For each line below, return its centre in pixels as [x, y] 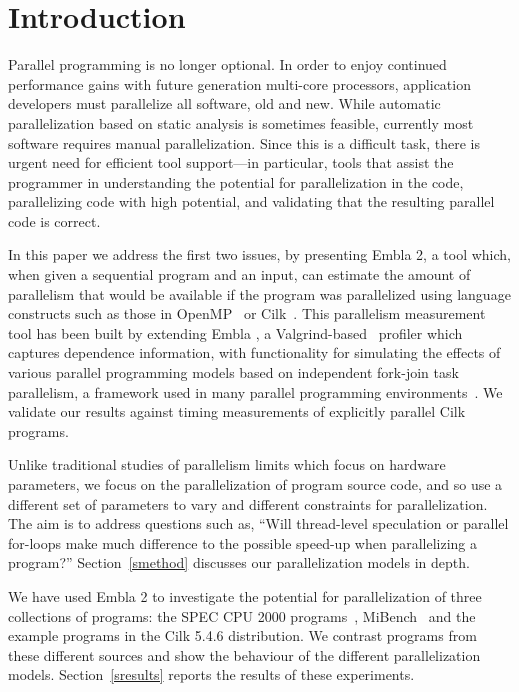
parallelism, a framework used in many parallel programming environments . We [255, 391]
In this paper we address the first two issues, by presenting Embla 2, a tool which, [259, 254]
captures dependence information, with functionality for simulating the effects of [254, 352]
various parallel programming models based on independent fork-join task [233, 372]
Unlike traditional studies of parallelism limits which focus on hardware [227, 464]
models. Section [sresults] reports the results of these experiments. [211, 674]
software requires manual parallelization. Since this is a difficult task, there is [244, 142]
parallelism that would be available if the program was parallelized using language [259, 293]
